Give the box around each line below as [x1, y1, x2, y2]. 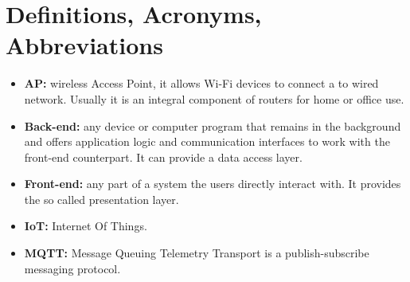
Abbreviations [6, 29, 163, 61]
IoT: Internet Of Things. [24, 217, 147, 234]
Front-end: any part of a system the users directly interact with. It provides [24, 175, 401, 192]
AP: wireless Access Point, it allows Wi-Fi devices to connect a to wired [24, 75, 379, 92]
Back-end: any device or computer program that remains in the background [24, 117, 401, 134]
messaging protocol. [24, 260, 121, 276]
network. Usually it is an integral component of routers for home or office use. [24, 90, 404, 107]
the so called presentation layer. [24, 190, 179, 207]
